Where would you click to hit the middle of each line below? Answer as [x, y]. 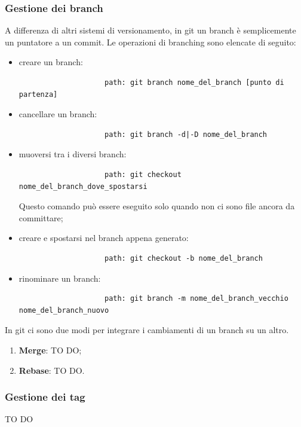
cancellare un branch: [58, 114]
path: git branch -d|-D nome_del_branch [186, 134]
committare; [41, 217]
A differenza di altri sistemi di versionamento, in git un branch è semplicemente [150, 30]
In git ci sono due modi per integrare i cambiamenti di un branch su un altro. [147, 330]
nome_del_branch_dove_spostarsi [83, 186]
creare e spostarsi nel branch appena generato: [104, 238]
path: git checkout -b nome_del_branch [183, 258]
